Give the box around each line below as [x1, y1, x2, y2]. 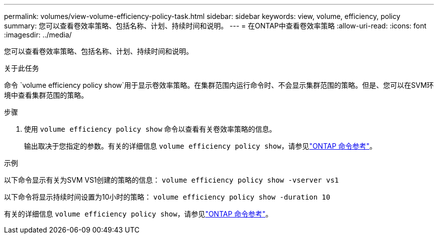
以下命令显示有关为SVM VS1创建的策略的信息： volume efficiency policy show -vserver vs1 [4, 176, 339, 184]
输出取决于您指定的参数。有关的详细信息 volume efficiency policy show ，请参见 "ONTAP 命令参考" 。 [24, 142, 377, 150]
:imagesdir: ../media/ [4, 30, 72, 39]
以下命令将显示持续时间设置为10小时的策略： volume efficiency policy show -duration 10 [4, 193, 330, 201]
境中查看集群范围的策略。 [4, 91, 88, 99]
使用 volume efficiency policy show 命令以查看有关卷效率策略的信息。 [24, 125, 276, 133]
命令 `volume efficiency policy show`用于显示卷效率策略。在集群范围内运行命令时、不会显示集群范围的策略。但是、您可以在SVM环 [4, 81, 434, 89]
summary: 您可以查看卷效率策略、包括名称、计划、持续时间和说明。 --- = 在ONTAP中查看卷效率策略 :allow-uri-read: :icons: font [4, 21, 426, 30]
